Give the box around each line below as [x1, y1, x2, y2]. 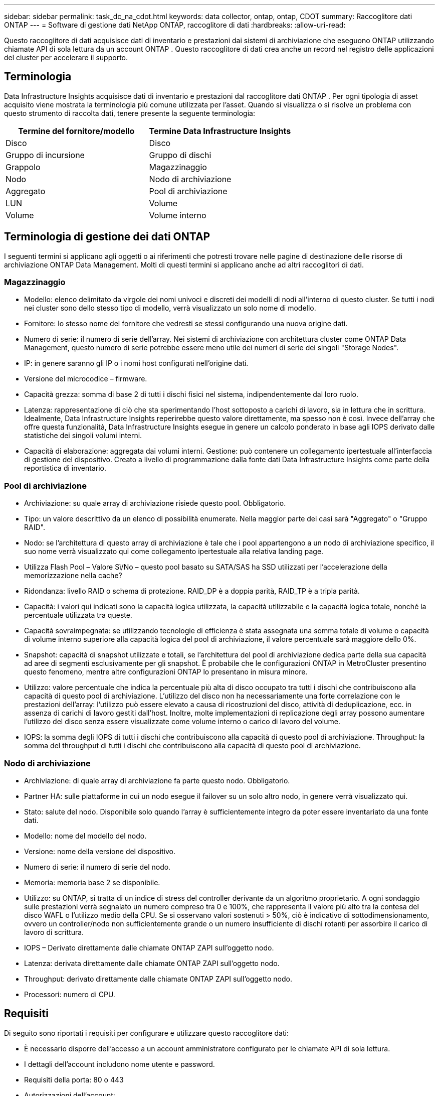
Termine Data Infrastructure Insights [149, 125, 291, 136]
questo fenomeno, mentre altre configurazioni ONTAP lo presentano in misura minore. [24, 667, 308, 676]
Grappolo [6, 162, 41, 172]
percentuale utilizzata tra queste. [24, 611, 132, 620]
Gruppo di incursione [6, 150, 85, 160]
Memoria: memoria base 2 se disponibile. [24, 878, 160, 887]
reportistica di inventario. [24, 464, 107, 473]
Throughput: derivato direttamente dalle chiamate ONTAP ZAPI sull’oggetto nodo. [24, 974, 292, 983]
